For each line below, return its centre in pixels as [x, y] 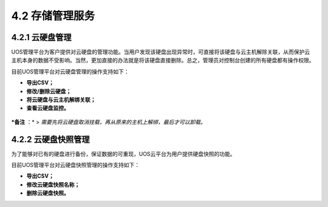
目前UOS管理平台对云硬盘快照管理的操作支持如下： [76, 165]
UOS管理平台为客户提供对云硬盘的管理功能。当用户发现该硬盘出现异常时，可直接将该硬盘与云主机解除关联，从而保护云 [161, 52]
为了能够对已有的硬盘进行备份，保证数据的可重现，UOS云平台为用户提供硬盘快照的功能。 [124, 154]
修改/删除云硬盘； [49, 91]
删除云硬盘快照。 [48, 193]
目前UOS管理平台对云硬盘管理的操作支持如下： [70, 71]
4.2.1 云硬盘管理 [41, 37]
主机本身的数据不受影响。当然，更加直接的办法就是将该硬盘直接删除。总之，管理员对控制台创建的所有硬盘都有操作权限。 [163, 60]
